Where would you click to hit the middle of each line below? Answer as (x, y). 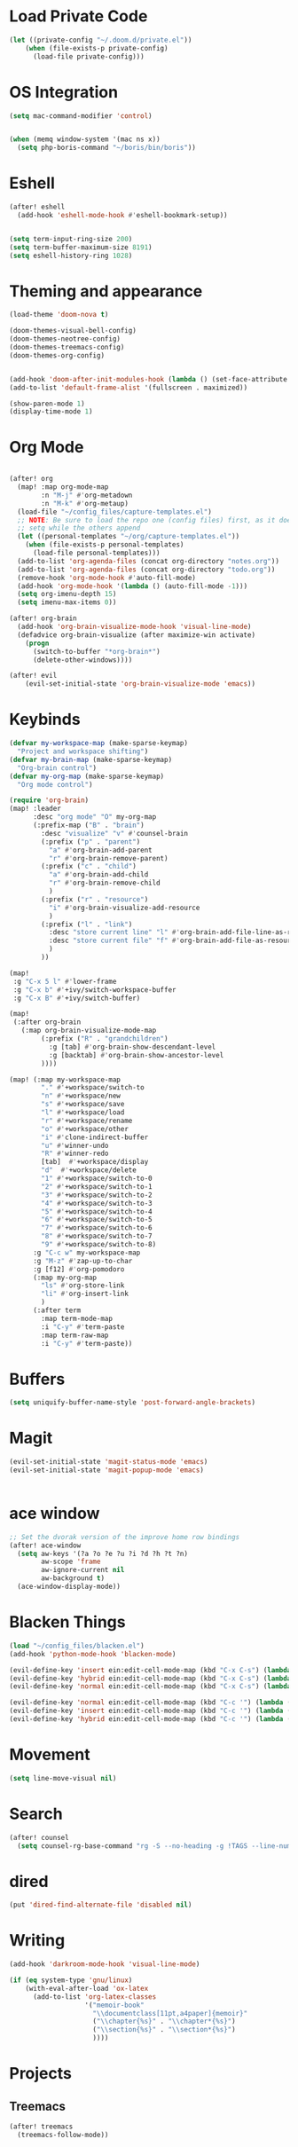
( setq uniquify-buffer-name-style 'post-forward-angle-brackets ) (132, 1403)
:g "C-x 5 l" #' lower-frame (65, 981)
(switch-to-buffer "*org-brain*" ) (97, 651)
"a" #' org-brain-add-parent (100, 850)
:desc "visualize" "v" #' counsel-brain (115, 833)
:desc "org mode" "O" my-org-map (94, 817)
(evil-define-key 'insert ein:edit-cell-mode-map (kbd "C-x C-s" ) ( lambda (150, 1670)
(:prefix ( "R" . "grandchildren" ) (105, 1039)
